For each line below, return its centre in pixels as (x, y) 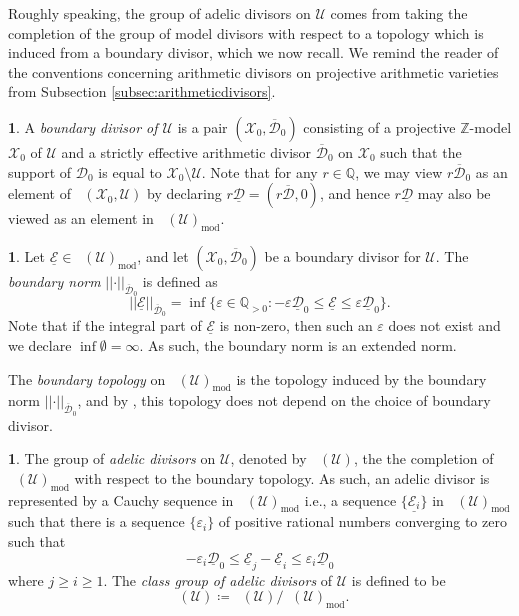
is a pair (202, 126)
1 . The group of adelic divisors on (112, 458)
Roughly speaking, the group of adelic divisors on (159, 13)
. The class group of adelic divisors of (218, 579)
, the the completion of (423, 458)
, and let (163, 255)
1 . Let (27, 255)
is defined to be (398, 579)
